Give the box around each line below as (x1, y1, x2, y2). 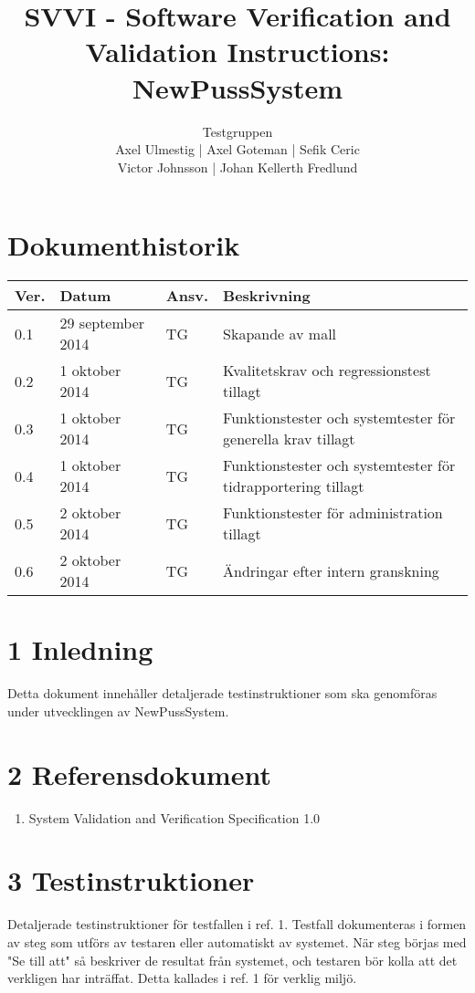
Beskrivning (223, 285, 311, 307)
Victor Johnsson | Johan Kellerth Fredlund (117, 157, 358, 176)
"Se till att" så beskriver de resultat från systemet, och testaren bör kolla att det (7, 950, 458, 969)
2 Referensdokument (7, 755, 271, 792)
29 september (59, 312, 145, 334)
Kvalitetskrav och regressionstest (223, 360, 431, 382)
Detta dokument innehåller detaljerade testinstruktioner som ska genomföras (7, 684, 438, 703)
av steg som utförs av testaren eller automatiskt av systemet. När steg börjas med (7, 932, 467, 951)
